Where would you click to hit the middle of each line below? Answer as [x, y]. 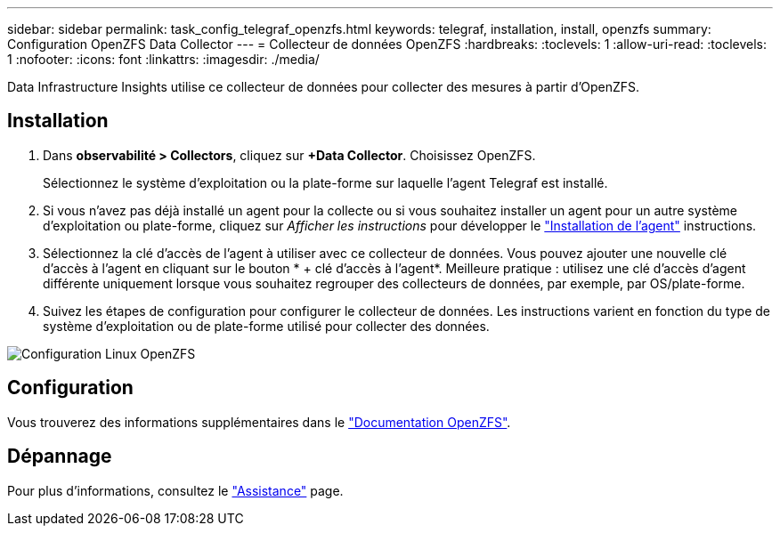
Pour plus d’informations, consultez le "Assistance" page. [175, 490]
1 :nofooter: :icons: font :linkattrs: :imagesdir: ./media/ [163, 59]
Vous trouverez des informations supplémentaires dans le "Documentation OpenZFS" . [259, 422]
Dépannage [60, 456]
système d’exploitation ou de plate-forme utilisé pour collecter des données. [266, 326]
